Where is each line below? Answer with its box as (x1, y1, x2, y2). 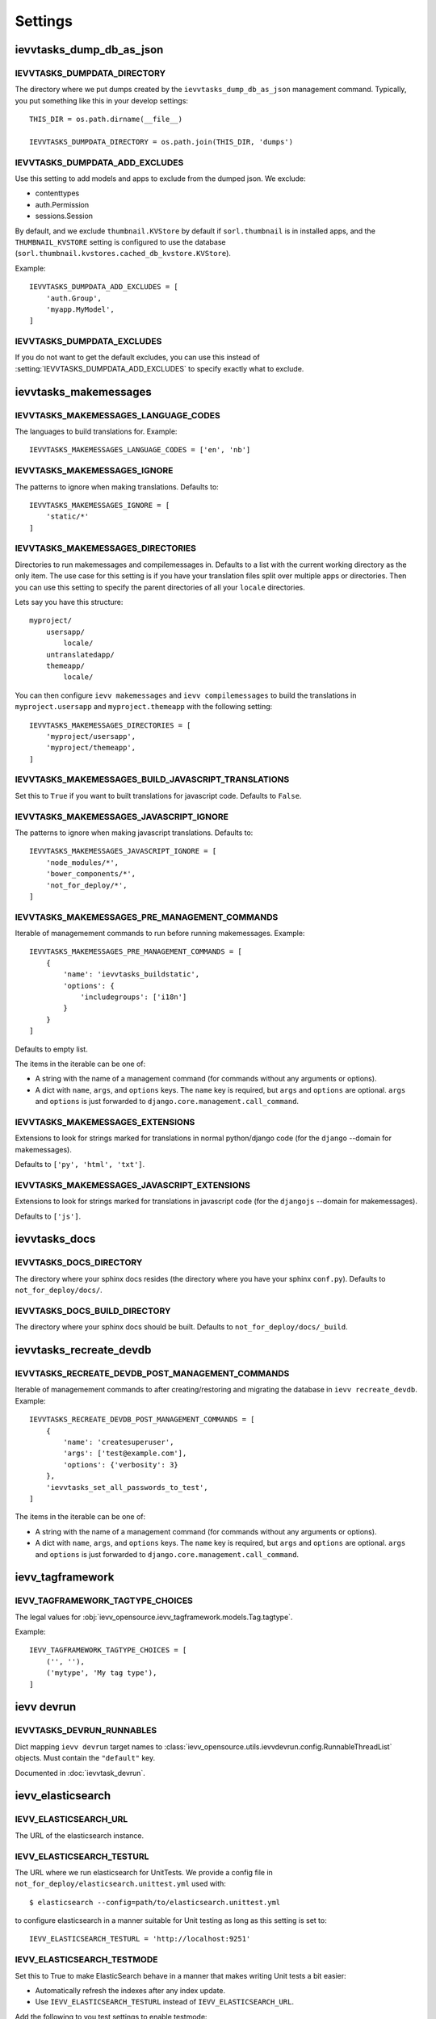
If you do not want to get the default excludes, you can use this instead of (15, 352, 260, 363)
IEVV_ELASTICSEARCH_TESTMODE (15, 1954, 158, 1966)
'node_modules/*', (45, 858, 119, 867)
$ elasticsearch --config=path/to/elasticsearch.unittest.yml (29, 1898, 281, 1907)
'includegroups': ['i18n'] (80, 993, 187, 1001)
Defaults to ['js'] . (15, 1211, 82, 1221)
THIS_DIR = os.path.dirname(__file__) (29, 115, 183, 124)
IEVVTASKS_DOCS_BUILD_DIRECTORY (15, 1305, 171, 1316)
